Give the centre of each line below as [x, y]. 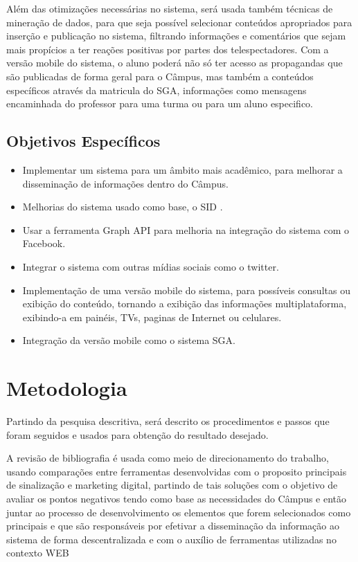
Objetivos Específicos [83, 141]
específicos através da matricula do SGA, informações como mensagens [156, 90]
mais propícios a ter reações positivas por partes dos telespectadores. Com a [168, 49]
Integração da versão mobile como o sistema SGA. [129, 340]
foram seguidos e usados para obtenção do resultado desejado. [137, 434]
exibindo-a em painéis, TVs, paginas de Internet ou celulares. [152, 317]
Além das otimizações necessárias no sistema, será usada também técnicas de [170, 8]
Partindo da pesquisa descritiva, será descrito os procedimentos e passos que [168, 421]
